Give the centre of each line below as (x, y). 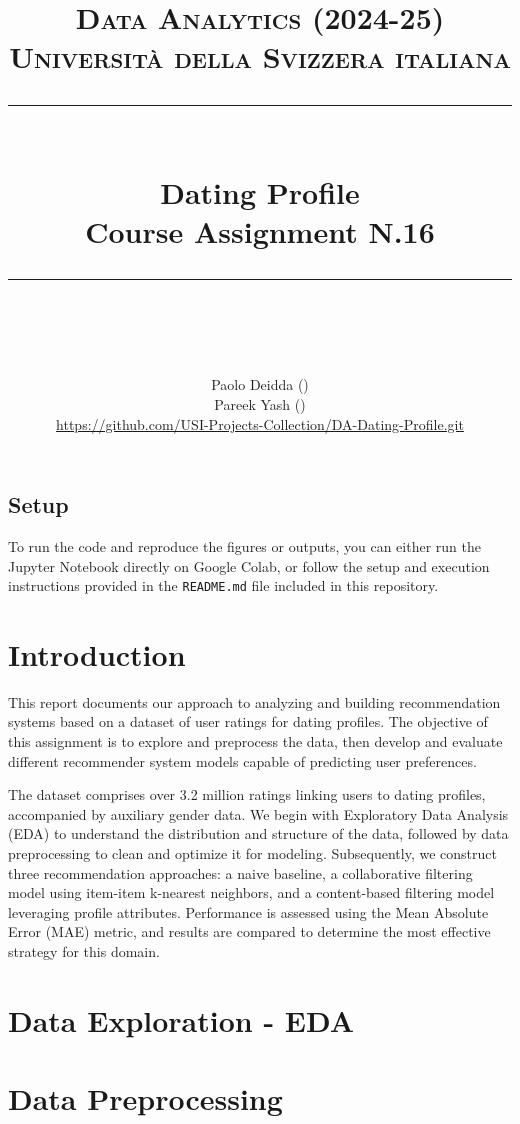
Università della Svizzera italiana (260, 56)
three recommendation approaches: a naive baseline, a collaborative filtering (240, 872)
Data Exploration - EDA (181, 1019)
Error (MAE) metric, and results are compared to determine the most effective (249, 931)
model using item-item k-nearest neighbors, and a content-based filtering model (251, 892)
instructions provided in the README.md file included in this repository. (223, 585)
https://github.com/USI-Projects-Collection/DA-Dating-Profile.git (260, 423)
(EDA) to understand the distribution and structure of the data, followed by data (258, 833)
